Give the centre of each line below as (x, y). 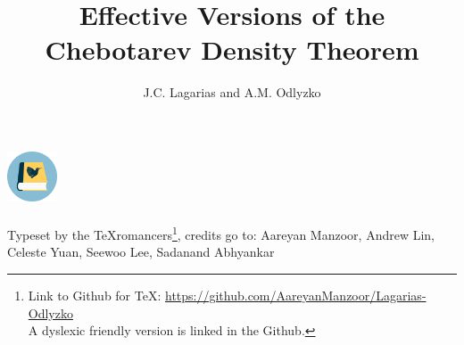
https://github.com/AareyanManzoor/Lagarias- (295, 295)
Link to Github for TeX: (95, 295)
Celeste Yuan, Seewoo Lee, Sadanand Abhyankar (141, 252)
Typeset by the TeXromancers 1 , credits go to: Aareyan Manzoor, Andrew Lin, (221, 233)
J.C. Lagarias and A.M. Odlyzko (232, 92)
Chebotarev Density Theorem (232, 49)
